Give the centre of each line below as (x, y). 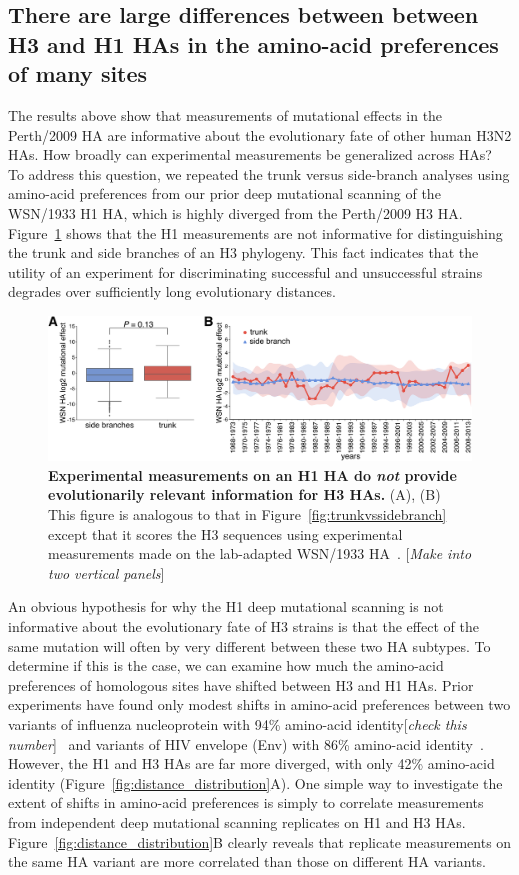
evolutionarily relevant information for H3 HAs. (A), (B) (244, 494)
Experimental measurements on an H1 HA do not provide (252, 474)
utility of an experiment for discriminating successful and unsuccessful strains (245, 271)
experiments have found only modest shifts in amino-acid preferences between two (259, 704)
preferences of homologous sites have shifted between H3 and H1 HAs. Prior (241, 684)
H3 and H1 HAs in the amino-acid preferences (253, 43)
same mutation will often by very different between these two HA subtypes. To (249, 645)
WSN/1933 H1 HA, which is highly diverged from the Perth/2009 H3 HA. (235, 212)
